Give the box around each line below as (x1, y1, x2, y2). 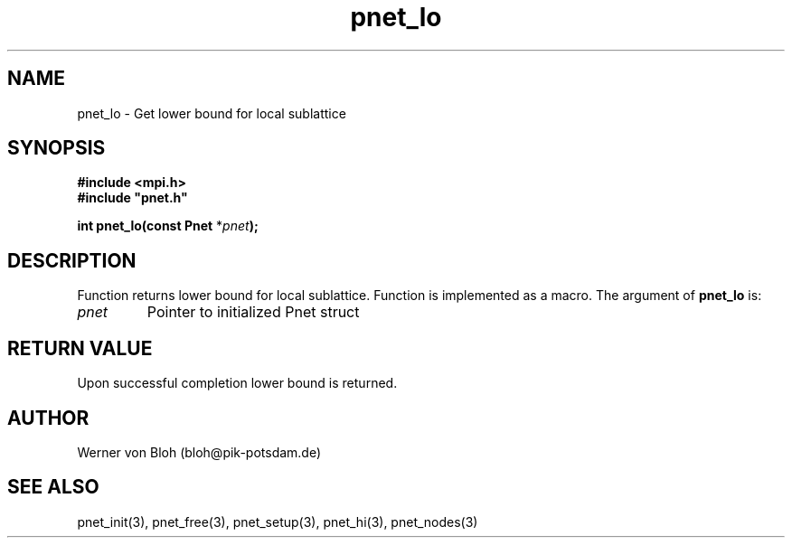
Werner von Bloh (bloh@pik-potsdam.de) (77, 444, 322, 460)
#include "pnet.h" (77, 190, 188, 206)
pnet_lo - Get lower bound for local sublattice (77, 105, 346, 121)
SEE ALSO (7, 475, 99, 499)
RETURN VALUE (7, 336, 153, 360)
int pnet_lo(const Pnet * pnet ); (77, 218, 259, 234)
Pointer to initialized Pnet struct (146, 303, 360, 322)
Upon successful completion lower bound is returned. (77, 375, 398, 391)
